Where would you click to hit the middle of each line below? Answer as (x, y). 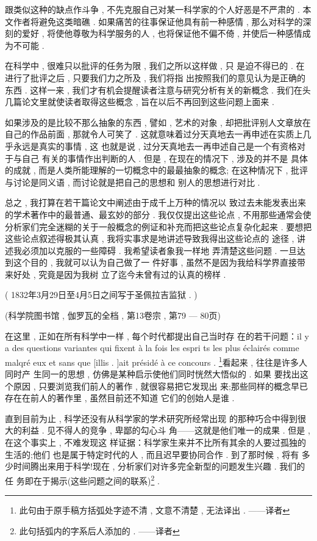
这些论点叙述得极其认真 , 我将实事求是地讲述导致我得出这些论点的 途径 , (150, 238)
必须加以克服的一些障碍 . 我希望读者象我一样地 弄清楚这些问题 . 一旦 (159, 250)
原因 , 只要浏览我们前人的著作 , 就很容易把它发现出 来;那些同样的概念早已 (160, 386)
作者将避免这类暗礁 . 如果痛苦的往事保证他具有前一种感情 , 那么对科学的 (158, 21)
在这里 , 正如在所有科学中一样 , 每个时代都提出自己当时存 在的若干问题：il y (157, 336)
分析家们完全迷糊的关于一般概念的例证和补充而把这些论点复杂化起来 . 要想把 (158, 226)
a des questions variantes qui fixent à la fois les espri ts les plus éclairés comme (152, 348)
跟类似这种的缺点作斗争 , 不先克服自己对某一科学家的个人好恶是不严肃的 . (152, 9)
